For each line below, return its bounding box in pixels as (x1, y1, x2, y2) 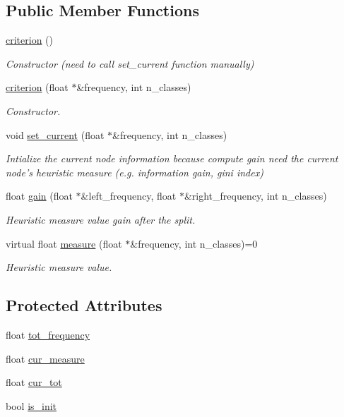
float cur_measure (6, 351, 85, 365)
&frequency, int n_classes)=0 (130, 236, 258, 250)
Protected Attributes (6, 294, 162, 316)
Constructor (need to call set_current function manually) (6, 56, 254, 71)
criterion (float (6, 80, 69, 95)
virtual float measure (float (6, 236, 122, 250)
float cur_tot (6, 375, 62, 389)
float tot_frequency (6, 327, 90, 342)
